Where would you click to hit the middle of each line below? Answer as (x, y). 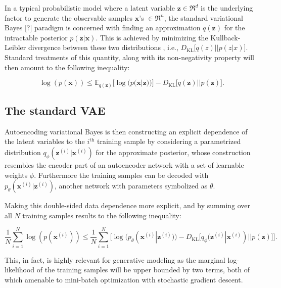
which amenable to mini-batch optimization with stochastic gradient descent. (124, 279)
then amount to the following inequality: (67, 67)
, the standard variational (203, 17)
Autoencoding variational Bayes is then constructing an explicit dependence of (126, 131)
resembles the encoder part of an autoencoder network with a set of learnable (124, 165)
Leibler (15, 47)
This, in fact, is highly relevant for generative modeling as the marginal (115, 259)
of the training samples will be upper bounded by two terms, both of (143, 270)
